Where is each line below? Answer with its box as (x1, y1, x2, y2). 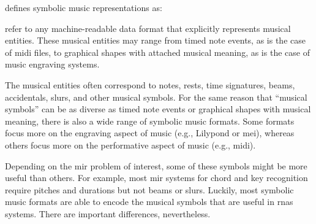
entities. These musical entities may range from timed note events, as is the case (5, 34, 306, 47)
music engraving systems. (5, 58, 100, 71)
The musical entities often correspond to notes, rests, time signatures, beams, (5, 78, 295, 91)
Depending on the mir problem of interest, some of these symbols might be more (5, 159, 307, 172)
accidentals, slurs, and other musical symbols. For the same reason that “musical (5, 90, 307, 103)
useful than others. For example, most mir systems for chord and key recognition (5, 171, 308, 184)
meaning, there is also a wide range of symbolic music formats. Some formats (5, 114, 295, 127)
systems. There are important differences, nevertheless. (5, 207, 211, 220)
